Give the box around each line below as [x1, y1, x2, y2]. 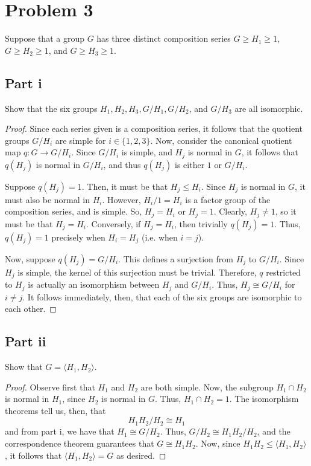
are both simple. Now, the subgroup [140, 380, 274, 393]
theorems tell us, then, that [5, 404, 106, 416]
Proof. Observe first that [5, 380, 95, 393]
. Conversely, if [86, 217, 141, 230]
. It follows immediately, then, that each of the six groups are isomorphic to [22, 290, 302, 303]
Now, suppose [5, 252, 55, 265]
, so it [275, 205, 297, 218]
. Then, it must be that [81, 180, 168, 192]
